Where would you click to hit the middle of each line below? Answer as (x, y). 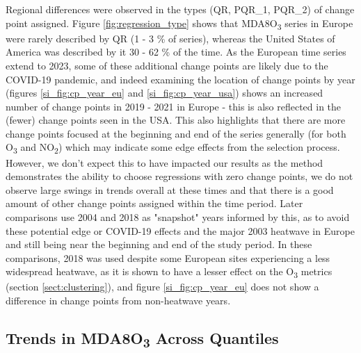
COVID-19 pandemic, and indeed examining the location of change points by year (180, 79)
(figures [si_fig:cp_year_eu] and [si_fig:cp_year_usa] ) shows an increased (165, 93)
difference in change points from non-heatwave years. (118, 301)
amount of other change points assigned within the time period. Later (154, 203)
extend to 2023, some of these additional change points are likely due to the (167, 65)
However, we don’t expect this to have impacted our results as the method (165, 162)
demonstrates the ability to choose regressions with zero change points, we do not (179, 176)
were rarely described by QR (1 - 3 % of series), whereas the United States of (170, 38)
